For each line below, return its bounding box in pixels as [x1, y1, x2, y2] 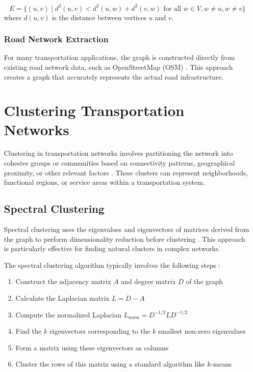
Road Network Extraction [4, 33, 109, 45]
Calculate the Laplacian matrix [15, 292, 109, 303]
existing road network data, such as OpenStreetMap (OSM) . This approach [4, 61, 233, 72]
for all [163, 5, 181, 12]
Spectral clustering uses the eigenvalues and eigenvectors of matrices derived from [4, 224, 249, 234]
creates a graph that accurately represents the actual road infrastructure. [4, 71, 224, 82]
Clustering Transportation [4, 100, 185, 120]
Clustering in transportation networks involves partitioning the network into [4, 148, 233, 158]
